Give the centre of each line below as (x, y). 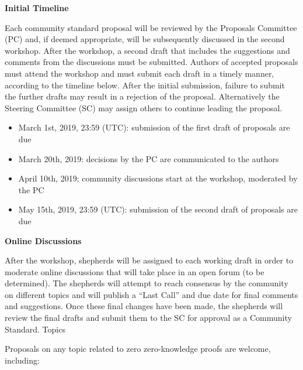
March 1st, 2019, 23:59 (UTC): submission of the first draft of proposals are (154, 127)
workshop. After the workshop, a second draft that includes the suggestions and (147, 50)
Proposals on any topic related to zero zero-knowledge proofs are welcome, (138, 349)
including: (22, 360)
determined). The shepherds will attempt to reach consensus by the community (147, 283)
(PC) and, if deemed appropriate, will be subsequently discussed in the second (145, 39)
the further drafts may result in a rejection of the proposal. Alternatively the (142, 96)
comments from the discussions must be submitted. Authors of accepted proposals (151, 62)
